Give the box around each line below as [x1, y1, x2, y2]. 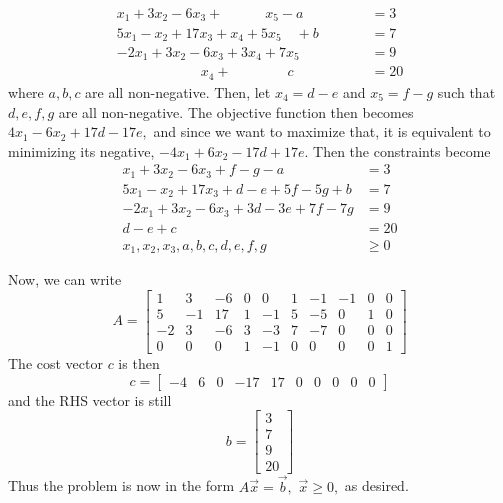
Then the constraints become [313, 140, 491, 161]
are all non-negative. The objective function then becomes [58, 101, 414, 122]
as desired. [344, 475, 409, 496]
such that [437, 81, 496, 102]
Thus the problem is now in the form [8, 475, 235, 496]
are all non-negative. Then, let [85, 81, 271, 102]
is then [118, 353, 160, 373]
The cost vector [8, 353, 103, 373]
